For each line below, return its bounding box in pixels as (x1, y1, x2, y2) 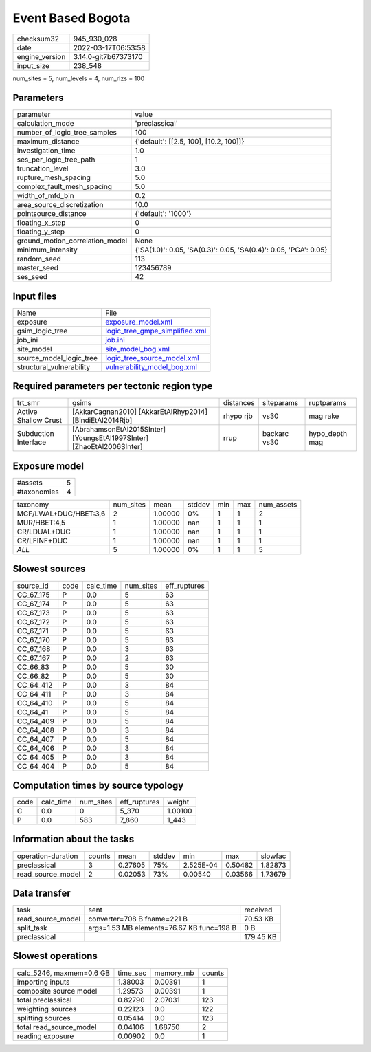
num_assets (258, 500, 297, 509)
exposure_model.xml (105, 317, 173, 327)
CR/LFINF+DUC (16, 536, 68, 545)
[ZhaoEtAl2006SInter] (72, 442, 143, 452)
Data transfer (12, 887, 71, 899)
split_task (16, 923, 47, 933)
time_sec (117, 968, 147, 978)
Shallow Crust (16, 416, 62, 426)
